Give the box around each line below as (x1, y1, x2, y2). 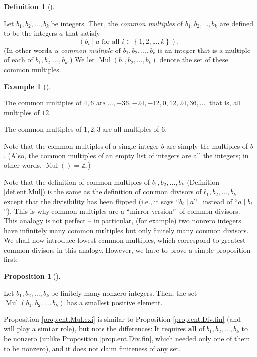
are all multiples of (103, 124, 159, 134)
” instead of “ (194, 196, 238, 206)
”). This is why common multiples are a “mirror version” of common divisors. (4, 205, 240, 216)
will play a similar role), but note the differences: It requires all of (4, 323, 205, 334)
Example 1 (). (4, 81, 51, 91)
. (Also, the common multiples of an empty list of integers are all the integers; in (4, 150, 249, 160)
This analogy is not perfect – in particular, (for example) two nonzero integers (4, 215, 241, 226)
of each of (4, 54, 33, 65)
